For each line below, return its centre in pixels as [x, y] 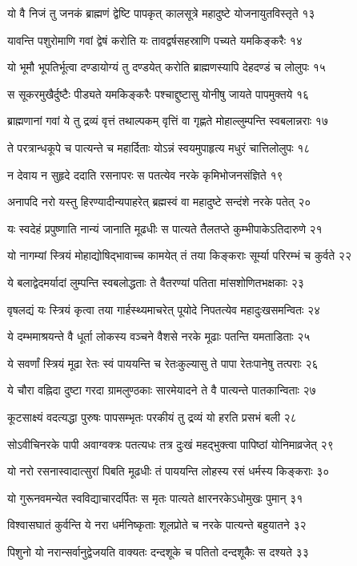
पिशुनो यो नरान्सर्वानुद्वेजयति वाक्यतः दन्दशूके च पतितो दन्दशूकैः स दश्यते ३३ [158, 551]
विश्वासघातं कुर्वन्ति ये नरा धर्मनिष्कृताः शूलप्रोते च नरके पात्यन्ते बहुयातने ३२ [157, 525]
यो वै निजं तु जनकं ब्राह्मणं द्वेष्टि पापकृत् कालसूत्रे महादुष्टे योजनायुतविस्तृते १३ [161, 13]
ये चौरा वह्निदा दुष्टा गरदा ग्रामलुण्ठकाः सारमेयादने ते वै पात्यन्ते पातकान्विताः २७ [162, 390]
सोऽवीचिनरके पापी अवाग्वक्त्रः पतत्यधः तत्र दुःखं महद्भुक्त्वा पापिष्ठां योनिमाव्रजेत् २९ [170, 444]
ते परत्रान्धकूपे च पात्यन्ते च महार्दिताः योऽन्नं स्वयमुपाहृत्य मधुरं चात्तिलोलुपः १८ [159, 147]
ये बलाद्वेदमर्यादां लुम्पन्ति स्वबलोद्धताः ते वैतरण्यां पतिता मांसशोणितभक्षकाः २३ [156, 282]
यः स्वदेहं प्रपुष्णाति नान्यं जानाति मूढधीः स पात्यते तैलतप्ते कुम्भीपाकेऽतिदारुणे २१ [165, 228]
